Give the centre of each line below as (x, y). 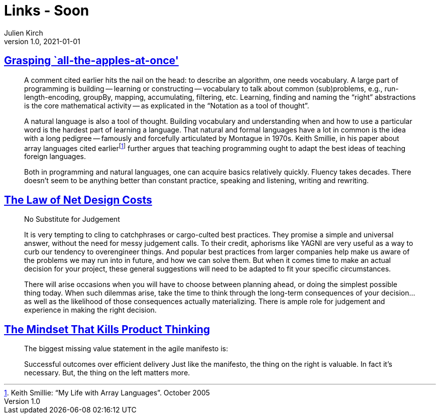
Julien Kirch (24, 33)
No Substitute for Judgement (72, 219)
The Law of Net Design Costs (78, 200)
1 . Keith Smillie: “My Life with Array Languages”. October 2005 (107, 392)
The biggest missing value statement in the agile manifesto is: (126, 348)
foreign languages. (55, 157)
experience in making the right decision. (90, 310)
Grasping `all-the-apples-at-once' (91, 61)
